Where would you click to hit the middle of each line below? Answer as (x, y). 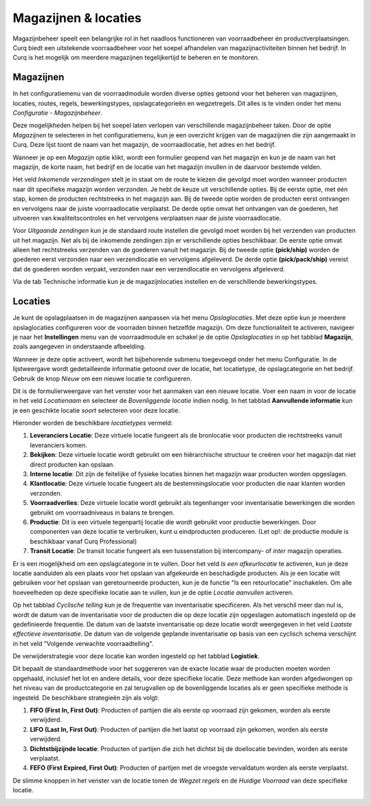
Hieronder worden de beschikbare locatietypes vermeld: (93, 423)
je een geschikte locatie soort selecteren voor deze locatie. (96, 410)
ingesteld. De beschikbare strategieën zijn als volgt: (86, 697)
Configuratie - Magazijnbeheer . (57, 113)
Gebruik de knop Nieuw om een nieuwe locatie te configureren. (102, 379)
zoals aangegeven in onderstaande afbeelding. (79, 346)
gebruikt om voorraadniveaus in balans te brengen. (102, 513)
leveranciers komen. (59, 445)
